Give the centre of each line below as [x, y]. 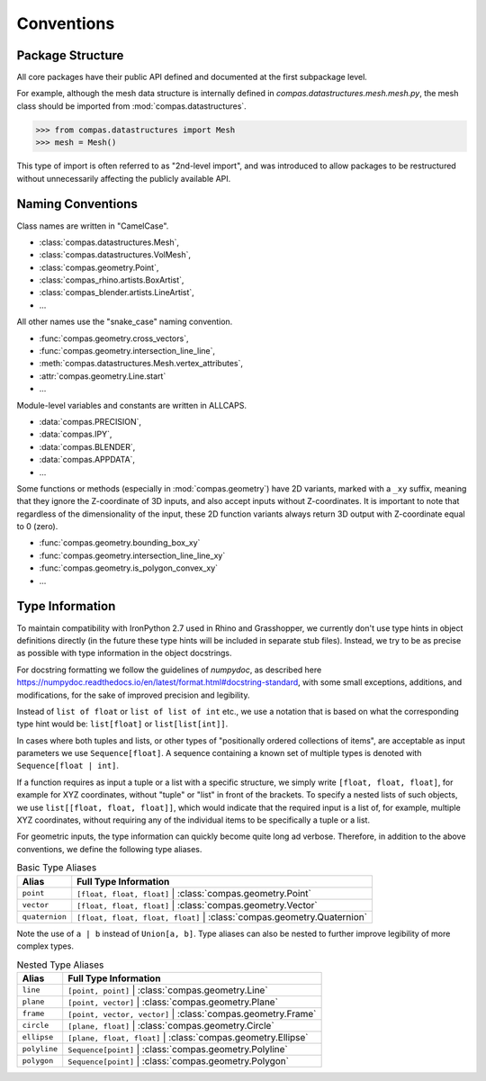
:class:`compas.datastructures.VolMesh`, [115, 255]
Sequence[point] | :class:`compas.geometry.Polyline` [178, 1049]
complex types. [45, 946]
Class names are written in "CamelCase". [93, 226]
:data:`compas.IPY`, [76, 434]
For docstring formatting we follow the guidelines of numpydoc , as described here [169, 670]
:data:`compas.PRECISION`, [90, 421]
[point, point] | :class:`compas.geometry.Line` [168, 990]
